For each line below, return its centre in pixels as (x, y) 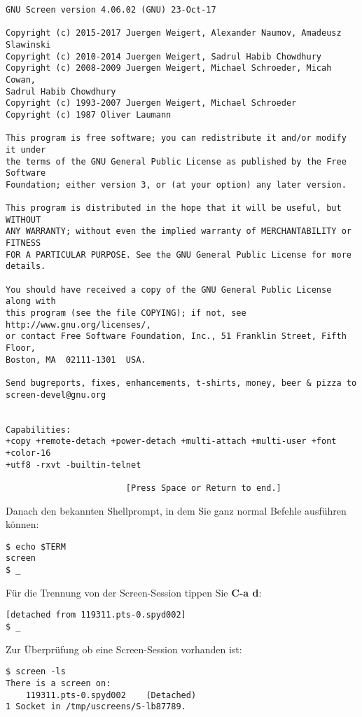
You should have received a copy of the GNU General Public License (169, 290)
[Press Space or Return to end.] (203, 488)
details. (26, 266)
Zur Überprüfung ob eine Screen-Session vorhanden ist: (124, 649)
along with (31, 301)
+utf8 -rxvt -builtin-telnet (74, 465)
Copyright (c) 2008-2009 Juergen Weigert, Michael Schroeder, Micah (169, 68)
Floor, (21, 348)
